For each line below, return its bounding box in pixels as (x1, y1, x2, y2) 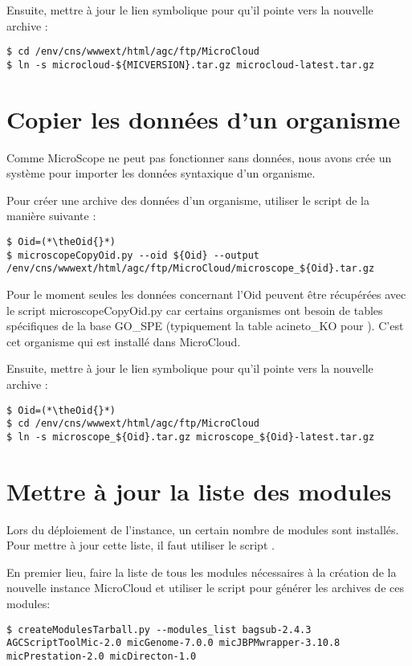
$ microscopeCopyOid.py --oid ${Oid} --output (6, 249, 259, 261)
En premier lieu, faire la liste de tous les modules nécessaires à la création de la (6, 563, 397, 580)
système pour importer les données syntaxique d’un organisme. (6, 165, 316, 182)
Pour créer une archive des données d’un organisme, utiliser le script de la (6, 191, 369, 208)
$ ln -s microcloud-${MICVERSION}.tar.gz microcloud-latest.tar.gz (6, 59, 375, 71)
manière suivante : (6, 207, 96, 224)
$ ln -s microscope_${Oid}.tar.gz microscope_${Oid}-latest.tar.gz (6, 431, 375, 443)
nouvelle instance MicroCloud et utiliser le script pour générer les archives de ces (6, 579, 404, 596)
